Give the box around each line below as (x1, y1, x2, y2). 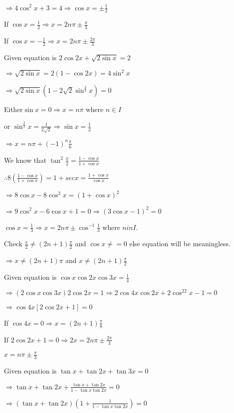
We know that (4, 154, 47, 165)
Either (4, 104, 23, 114)
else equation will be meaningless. (129, 238, 231, 249)
